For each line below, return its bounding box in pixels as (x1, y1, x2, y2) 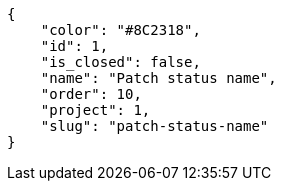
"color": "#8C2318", (40, 22, 201, 38)
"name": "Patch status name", (40, 70, 277, 86)
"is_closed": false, (40, 54, 201, 70)
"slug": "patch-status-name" (40, 118, 269, 134)
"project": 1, (40, 102, 151, 118)
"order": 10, (40, 86, 142, 102)
